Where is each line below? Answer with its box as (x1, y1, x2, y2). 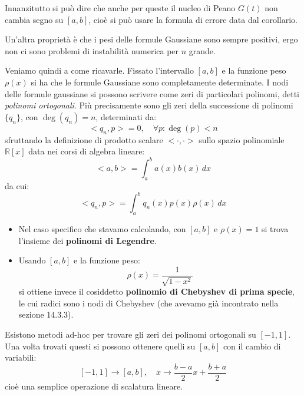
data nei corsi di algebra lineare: (28, 145, 145, 157)
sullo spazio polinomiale (199, 133, 285, 146)
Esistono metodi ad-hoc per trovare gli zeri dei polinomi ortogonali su (5, 328, 256, 340)
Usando (18, 254, 46, 266)
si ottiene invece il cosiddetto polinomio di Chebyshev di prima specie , (18, 285, 295, 298)
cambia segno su (5, 13, 64, 25)
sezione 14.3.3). (18, 308, 74, 321)
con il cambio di (223, 339, 281, 352)
